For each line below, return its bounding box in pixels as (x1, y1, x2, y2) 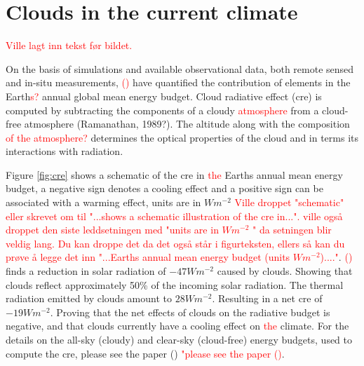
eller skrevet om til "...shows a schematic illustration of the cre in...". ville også (6, 208, 343, 223)
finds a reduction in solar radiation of (6, 264, 166, 278)
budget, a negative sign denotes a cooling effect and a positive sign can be (6, 181, 323, 196)
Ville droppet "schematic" (234, 195, 344, 210)
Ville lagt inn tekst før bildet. (6, 38, 133, 53)
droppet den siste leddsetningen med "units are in (6, 222, 219, 237)
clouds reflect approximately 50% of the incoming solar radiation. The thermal (6, 277, 344, 292)
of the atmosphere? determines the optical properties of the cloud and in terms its (6, 130, 359, 144)
